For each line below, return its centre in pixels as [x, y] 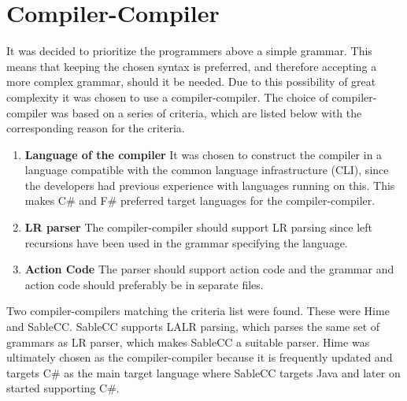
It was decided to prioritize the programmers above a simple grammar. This [189, 51]
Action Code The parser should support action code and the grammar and [209, 269]
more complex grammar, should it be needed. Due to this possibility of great [191, 82]
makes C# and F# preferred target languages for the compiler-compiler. [200, 200]
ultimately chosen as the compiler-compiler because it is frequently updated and [200, 357]
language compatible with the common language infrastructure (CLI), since [207, 170]
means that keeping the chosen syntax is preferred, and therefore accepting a [192, 66]
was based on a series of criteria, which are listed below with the [206, 112]
